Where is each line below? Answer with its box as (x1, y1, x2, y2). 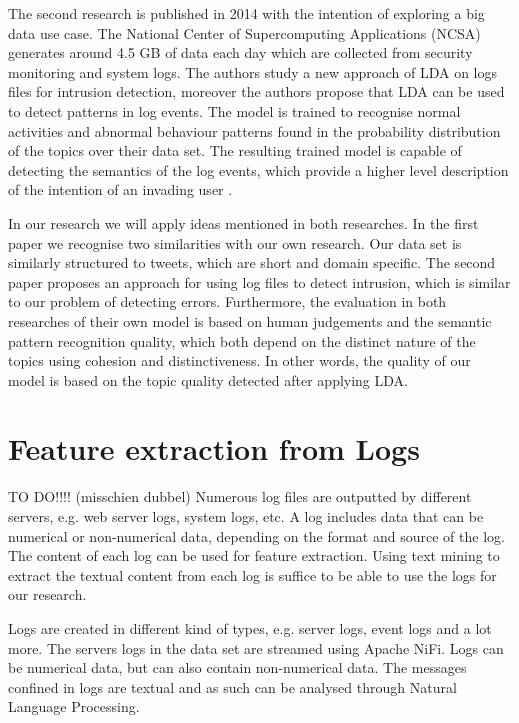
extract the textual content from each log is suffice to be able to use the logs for (8, 564, 497, 585)
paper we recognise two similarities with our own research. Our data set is (8, 232, 462, 253)
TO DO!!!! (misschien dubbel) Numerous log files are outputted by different (8, 486, 472, 507)
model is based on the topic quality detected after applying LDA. (8, 369, 408, 390)
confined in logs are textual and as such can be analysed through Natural (8, 676, 457, 697)
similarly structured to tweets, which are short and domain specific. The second (8, 252, 496, 273)
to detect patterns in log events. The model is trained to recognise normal (8, 100, 461, 121)
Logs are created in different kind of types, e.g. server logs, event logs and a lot (8, 617, 492, 638)
